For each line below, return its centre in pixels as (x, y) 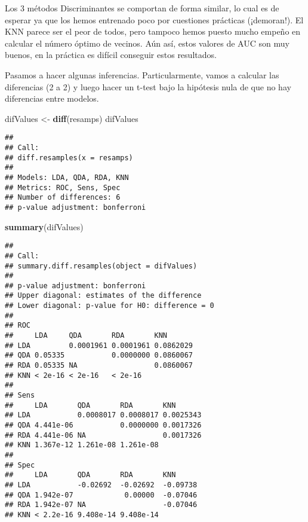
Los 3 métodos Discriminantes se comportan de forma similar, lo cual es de (142, 8)
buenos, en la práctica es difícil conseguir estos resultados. (111, 55)
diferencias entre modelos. (52, 98)
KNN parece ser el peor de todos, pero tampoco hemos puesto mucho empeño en (153, 31)
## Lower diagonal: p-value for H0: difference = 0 (110, 306)
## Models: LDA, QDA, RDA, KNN (67, 177)
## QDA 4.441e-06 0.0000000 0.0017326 (103, 425)
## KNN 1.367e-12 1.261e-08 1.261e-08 (82, 445)
